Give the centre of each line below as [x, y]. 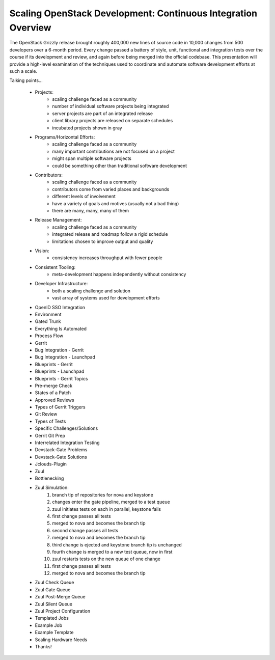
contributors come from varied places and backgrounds [111, 189]
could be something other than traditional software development [120, 166]
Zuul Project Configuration [63, 611]
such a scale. [23, 71]
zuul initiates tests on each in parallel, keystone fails [107, 509]
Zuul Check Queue [54, 583]
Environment [48, 314]
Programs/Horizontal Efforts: [65, 137]
